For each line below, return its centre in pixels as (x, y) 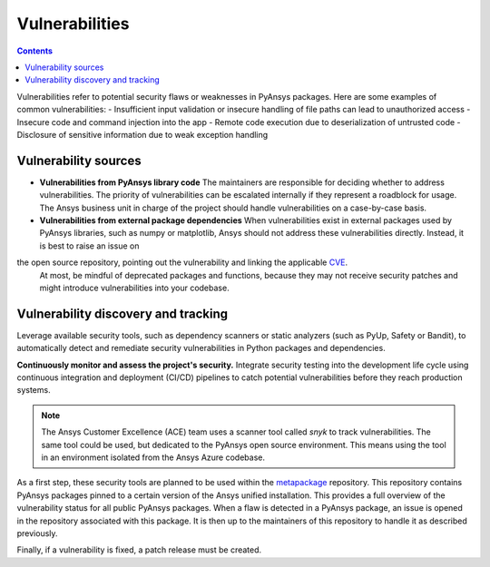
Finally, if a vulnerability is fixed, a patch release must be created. (139, 550)
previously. (37, 533)
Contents (35, 51)
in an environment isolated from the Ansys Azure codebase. (153, 457)
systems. (34, 390)
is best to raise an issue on (89, 246)
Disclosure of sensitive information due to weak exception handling (142, 134)
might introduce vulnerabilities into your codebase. (135, 288)
